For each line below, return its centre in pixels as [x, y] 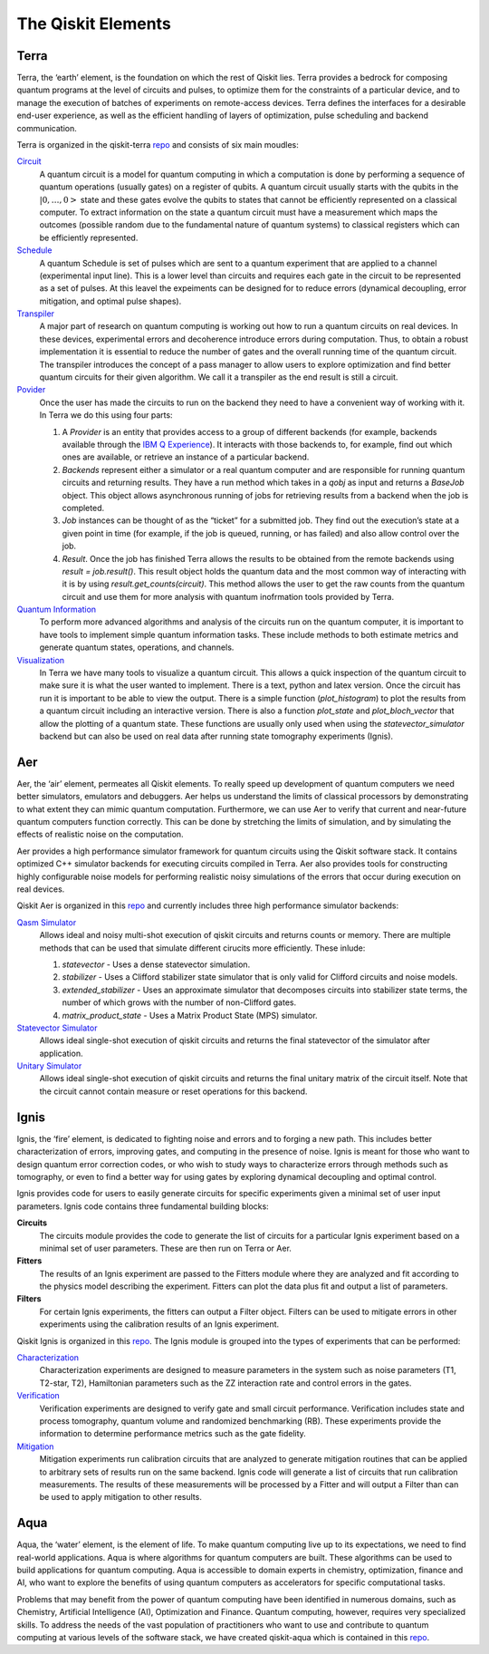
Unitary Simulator [49, 1066]
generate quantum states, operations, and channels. [137, 647]
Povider [31, 390]
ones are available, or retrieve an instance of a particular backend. [186, 457]
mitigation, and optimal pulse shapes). [110, 301]
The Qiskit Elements [94, 24]
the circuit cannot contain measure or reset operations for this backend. [173, 1091]
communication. [47, 128]
